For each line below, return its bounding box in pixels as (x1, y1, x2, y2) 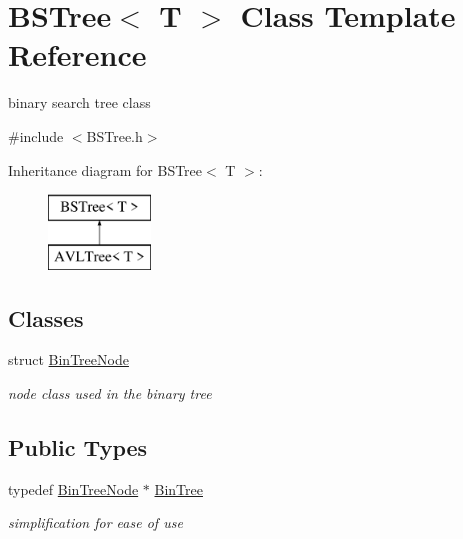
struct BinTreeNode (8, 349, 129, 370)
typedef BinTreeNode (8, 478, 139, 499)
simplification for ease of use (8, 512, 183, 533)
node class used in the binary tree (8, 383, 212, 404)
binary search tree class (8, 92, 151, 113)
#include (8, 125, 64, 146)
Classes (8, 302, 84, 333)
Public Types (8, 432, 148, 463)
